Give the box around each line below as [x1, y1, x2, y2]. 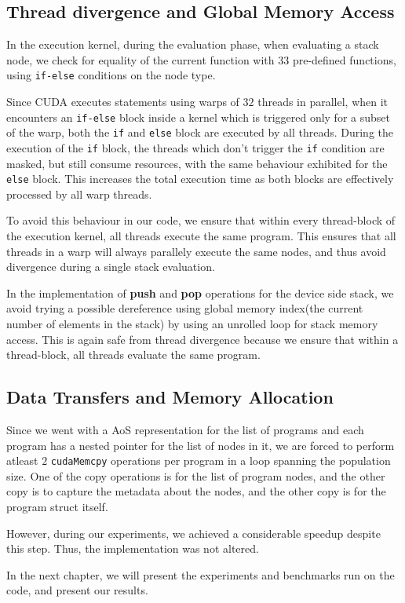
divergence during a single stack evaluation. [6, 258, 215, 275]
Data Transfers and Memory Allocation [6, 385, 334, 409]
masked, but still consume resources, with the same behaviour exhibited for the [6, 155, 388, 171]
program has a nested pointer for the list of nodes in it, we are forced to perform [6, 437, 395, 453]
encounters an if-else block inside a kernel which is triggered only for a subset [6, 108, 390, 125]
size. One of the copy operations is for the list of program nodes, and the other [6, 467, 385, 484]
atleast [6, 452, 38, 469]
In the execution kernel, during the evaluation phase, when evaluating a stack [6, 36, 379, 53]
